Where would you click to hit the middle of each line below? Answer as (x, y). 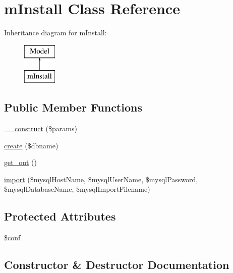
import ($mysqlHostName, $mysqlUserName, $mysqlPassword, (101, 179)
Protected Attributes (60, 216)
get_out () (20, 162)
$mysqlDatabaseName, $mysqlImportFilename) (77, 189)
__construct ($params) (41, 128)
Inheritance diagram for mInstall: (55, 33)
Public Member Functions (73, 107)
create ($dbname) (31, 145)
